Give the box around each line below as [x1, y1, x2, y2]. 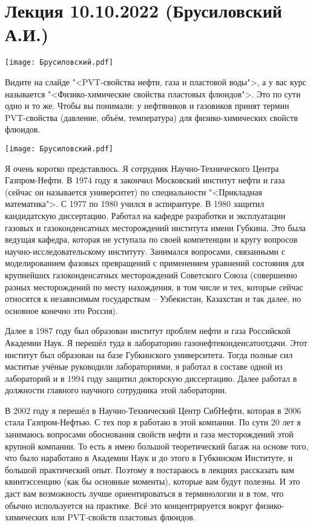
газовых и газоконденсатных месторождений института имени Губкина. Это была [5, 221, 306, 234]
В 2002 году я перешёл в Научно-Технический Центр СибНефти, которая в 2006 [5, 404, 301, 416]
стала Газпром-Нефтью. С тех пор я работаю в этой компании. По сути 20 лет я [5, 416, 301, 428]
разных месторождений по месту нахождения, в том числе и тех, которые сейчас [5, 280, 303, 293]
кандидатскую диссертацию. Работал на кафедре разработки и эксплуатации [5, 209, 286, 221]
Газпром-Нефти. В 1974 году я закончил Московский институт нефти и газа [5, 174, 285, 186]
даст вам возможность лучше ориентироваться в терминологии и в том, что [5, 487, 284, 500]
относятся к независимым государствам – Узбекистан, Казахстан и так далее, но [5, 292, 301, 305]
